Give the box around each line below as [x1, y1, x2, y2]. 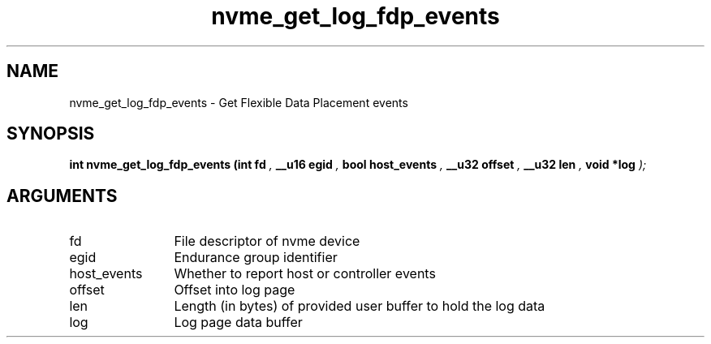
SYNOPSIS [6, 123, 95, 144]
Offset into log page [174, 282, 295, 299]
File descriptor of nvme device [174, 233, 360, 250]
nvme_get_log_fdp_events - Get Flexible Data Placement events [69, 95, 408, 110]
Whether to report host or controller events [174, 265, 436, 282]
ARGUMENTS [6, 185, 118, 206]
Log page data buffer [174, 314, 303, 331]
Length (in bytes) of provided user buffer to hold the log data [174, 298, 545, 315]
